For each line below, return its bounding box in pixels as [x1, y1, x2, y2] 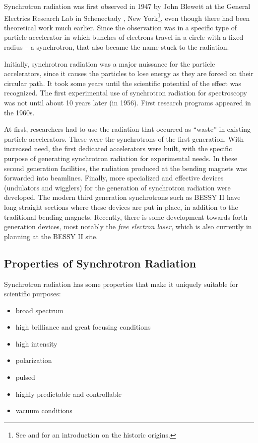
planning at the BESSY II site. [4, 231, 98, 241]
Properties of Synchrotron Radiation [4, 255, 196, 270]
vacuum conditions [15, 405, 72, 416]
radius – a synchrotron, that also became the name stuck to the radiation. [4, 42, 229, 52]
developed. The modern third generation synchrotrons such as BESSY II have [4, 192, 241, 202]
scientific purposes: [4, 288, 61, 299]
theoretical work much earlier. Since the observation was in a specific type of [4, 22, 237, 32]
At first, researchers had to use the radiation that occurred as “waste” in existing [4, 124, 251, 134]
